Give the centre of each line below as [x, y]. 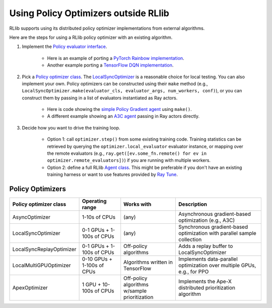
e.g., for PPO [194, 272]
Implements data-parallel [208, 259]
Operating [94, 201]
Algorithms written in [148, 262]
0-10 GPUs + [97, 259]
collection [190, 239]
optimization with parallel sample [217, 233]
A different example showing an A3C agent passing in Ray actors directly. [123, 116]
